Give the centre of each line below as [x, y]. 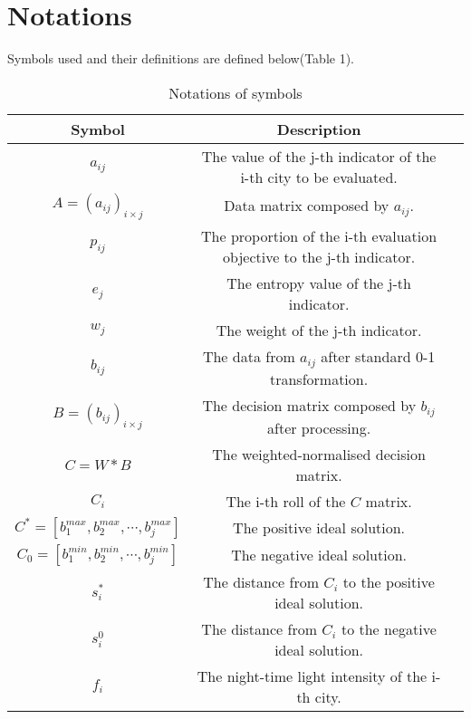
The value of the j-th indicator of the [319, 156]
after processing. [319, 427]
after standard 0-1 [378, 356]
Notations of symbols [235, 92]
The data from [249, 356]
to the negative [389, 628]
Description [319, 129]
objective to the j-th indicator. [319, 256]
